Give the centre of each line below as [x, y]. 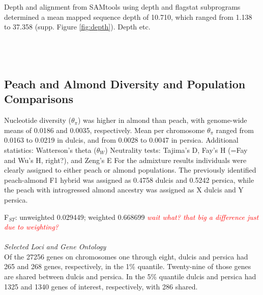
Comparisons [39, 99]
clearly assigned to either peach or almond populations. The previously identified [130, 170]
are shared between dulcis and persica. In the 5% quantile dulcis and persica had [130, 276]
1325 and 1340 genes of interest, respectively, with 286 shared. [101, 286]
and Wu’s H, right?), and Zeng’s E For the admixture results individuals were [125, 160]
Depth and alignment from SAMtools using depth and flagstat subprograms [122, 7]
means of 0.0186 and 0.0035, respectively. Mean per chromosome [105, 130]
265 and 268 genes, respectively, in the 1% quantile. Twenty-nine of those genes [128, 266]
